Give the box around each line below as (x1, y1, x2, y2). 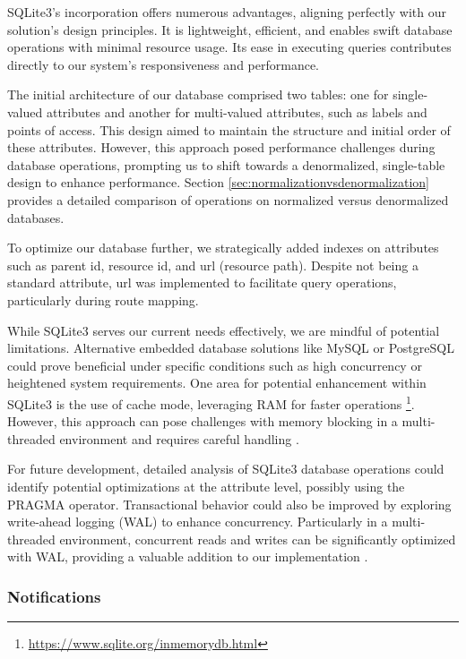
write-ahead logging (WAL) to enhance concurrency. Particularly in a (7, 512, 388, 531)
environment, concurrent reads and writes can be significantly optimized (59, 529, 456, 548)
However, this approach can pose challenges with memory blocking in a (7, 412, 398, 431)
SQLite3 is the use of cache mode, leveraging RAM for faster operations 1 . (7, 391, 415, 413)
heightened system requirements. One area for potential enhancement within (7, 373, 427, 392)
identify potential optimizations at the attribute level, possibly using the (7, 476, 405, 495)
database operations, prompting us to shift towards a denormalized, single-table (7, 155, 445, 174)
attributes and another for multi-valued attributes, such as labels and (46, 102, 427, 121)
